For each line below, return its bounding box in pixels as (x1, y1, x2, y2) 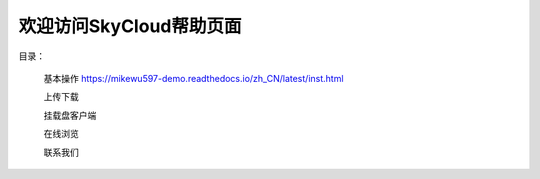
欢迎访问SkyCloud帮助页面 (18, 15, 242, 37)
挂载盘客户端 (43, 109, 97, 121)
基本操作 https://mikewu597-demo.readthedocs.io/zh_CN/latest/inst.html (43, 72, 344, 84)
